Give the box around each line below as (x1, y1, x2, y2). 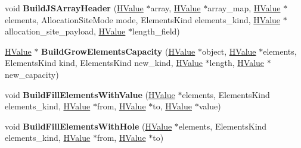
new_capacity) (5, 68, 59, 80)
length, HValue (209, 56, 265, 69)
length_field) (132, 25, 180, 37)
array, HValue (150, 2, 201, 14)
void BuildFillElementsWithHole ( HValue (5, 119, 172, 132)
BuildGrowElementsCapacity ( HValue (41, 45, 196, 57)
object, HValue (201, 45, 256, 57)
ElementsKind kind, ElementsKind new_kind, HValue (5, 56, 203, 69)
